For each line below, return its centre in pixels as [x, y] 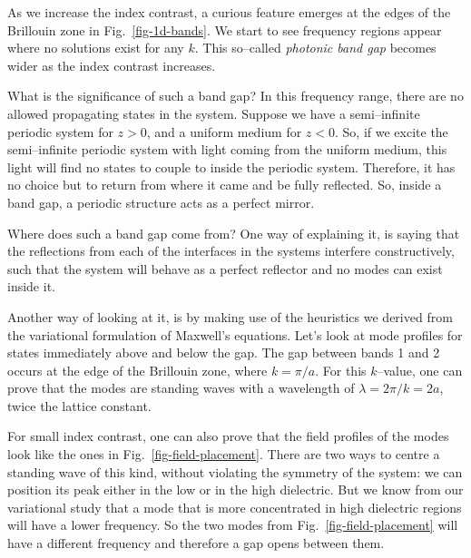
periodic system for [60, 131]
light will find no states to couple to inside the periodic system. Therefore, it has [231, 166]
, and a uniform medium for [224, 131]
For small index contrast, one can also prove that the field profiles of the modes [228, 436]
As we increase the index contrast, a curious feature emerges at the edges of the [229, 12]
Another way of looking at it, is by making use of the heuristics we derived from [230, 316]
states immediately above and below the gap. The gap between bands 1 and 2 [224, 352]
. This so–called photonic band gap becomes [315, 48]
